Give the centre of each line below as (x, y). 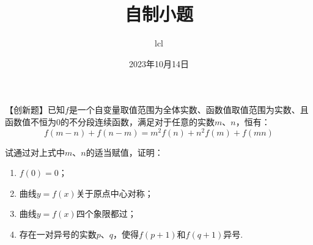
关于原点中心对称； (115, 193)
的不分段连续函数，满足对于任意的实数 (138, 121)
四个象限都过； (106, 214)
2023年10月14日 (159, 63)
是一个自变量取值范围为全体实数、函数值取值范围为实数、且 (189, 110)
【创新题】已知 (35, 110)
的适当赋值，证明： (124, 152)
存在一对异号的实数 (58, 234)
